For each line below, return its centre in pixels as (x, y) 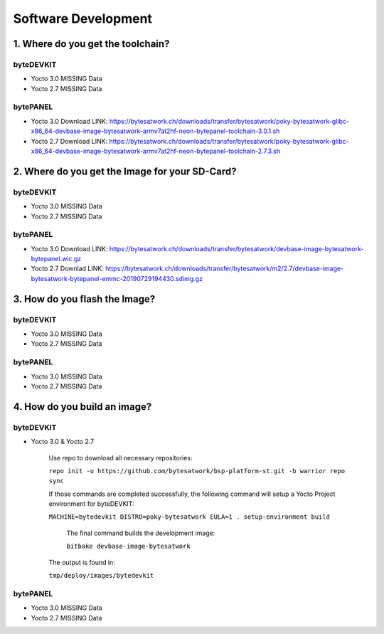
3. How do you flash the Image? (84, 299)
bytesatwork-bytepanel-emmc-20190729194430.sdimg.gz (117, 278)
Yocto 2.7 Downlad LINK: (68, 269)
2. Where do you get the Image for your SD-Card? (125, 171)
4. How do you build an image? (82, 407)
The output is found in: (82, 562)
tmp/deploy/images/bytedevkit (101, 576)
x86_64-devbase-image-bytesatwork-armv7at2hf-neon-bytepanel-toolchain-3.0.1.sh (155, 131)
